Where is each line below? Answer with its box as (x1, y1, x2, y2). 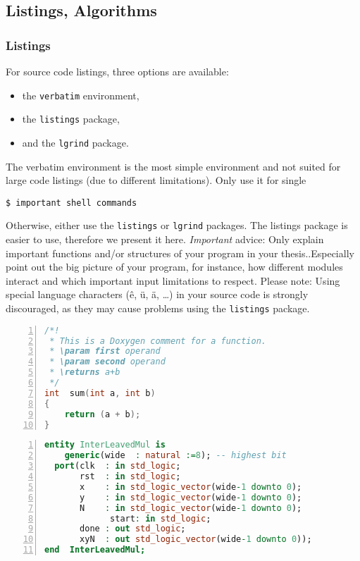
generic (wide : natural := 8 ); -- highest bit (64, 450, 287, 461)
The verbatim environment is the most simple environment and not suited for (6, 159, 341, 173)
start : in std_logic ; (110, 513, 211, 524)
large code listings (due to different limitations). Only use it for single (6, 173, 306, 187)
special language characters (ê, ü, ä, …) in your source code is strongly (6, 287, 309, 302)
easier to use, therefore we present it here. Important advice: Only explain (6, 232, 324, 247)
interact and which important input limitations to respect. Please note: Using (6, 273, 340, 288)
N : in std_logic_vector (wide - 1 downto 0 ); (80, 503, 302, 513)
